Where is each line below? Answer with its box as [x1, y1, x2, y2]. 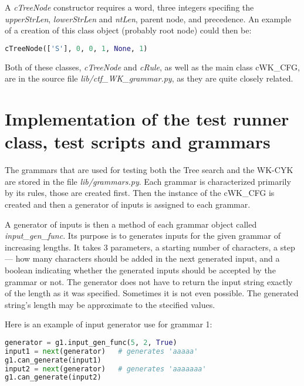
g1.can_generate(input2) [5, 373, 102, 382]
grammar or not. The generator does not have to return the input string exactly [5, 275, 293, 287]
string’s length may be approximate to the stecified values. [5, 298, 215, 310]
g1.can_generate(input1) [5, 355, 102, 364]
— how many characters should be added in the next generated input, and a [5, 252, 280, 265]
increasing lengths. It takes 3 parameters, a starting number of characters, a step [5, 241, 295, 253]
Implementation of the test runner [5, 107, 289, 131]
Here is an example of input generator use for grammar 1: [5, 318, 212, 330]
